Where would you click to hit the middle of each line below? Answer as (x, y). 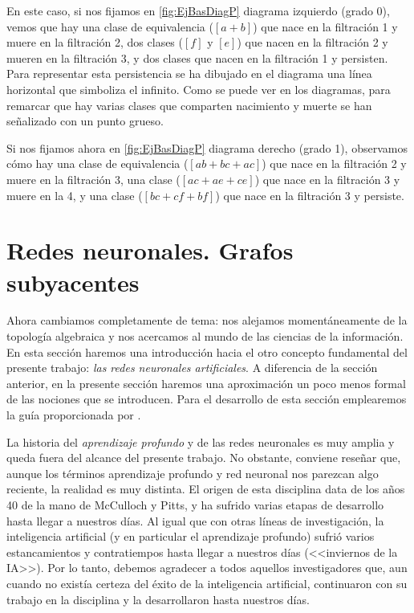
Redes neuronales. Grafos (150, 250)
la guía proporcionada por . (74, 415)
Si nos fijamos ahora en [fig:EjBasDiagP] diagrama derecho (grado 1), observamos (207, 147)
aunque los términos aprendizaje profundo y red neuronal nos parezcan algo (193, 473)
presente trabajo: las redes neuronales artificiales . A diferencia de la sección (192, 368)
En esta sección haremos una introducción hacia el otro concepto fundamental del (207, 351)
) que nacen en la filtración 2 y (313, 42)
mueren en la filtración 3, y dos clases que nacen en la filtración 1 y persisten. (197, 57)
